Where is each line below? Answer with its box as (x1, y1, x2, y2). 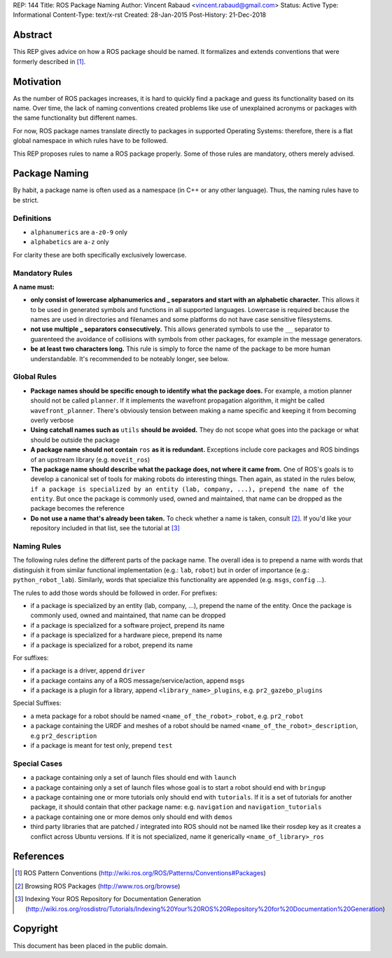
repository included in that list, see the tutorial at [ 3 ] (30, 524, 180, 532)
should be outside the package (30, 436, 120, 444)
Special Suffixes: (13, 699, 62, 708)
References (13, 851, 64, 863)
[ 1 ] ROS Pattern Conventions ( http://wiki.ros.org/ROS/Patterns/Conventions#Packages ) (15, 869, 266, 877)
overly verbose (30, 416, 74, 424)
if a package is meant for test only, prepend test (30, 741, 173, 750)
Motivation (13, 76, 62, 88)
